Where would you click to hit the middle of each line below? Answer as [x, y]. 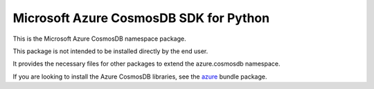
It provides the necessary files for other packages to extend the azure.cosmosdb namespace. [146, 64]
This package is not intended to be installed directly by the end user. [110, 51]
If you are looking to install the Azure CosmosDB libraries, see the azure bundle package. [140, 77]
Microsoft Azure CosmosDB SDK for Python [141, 18]
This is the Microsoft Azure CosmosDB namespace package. [99, 39]
